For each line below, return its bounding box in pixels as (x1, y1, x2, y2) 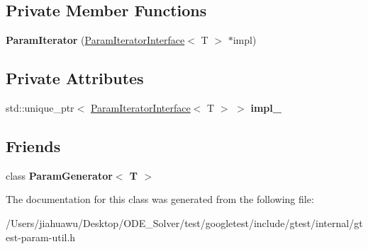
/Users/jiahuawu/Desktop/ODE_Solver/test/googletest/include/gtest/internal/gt (6, 215, 363, 230)
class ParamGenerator (6, 168, 113, 183)
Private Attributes (6, 67, 144, 89)
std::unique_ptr (6, 100, 74, 115)
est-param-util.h (6, 229, 76, 244)
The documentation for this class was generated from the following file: (6, 192, 314, 207)
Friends (6, 134, 61, 156)
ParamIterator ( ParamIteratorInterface (6, 33, 185, 47)
